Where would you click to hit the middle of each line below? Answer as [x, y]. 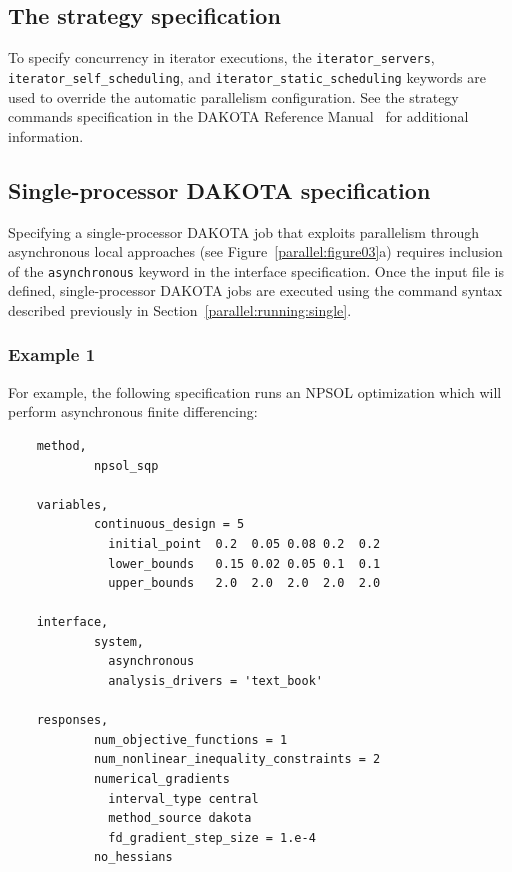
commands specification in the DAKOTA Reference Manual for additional [238, 116]
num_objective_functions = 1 [190, 739]
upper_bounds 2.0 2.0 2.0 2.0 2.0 [244, 583]
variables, [72, 504]
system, [119, 641]
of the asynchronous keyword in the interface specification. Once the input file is [256, 270]
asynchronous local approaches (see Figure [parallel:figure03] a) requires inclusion [255, 251]
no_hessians [133, 857]
